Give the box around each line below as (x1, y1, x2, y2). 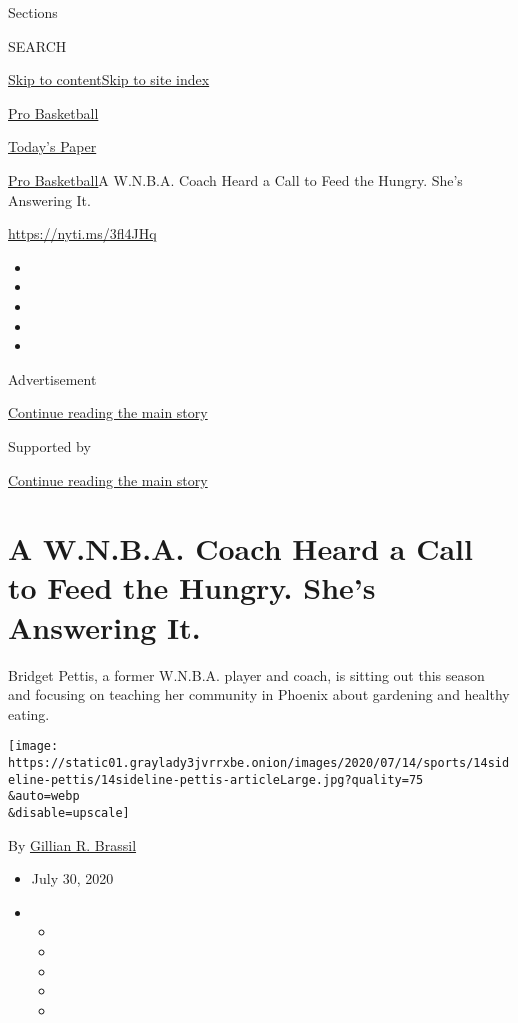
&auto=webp (8, 789, 80, 804)
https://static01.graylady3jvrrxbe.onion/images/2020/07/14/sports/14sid (8, 756, 510, 771)
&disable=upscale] (8, 806, 130, 820)
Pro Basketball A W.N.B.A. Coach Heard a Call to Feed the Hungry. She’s (8, 169, 463, 190)
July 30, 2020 (31, 868, 114, 889)
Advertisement (8, 368, 97, 389)
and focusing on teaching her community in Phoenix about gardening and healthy (8, 684, 510, 705)
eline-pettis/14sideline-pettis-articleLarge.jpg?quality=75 (8, 772, 424, 787)
